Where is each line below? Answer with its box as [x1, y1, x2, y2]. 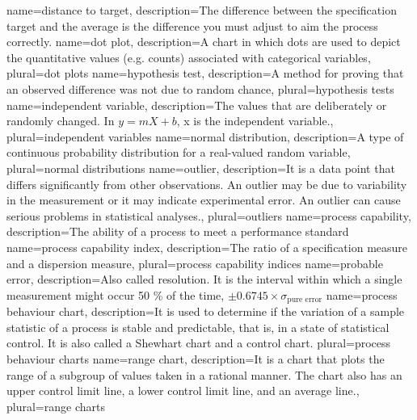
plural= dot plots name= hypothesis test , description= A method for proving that [6, 65, 404, 82]
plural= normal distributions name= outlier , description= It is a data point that [6, 159, 395, 176]
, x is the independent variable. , [176, 112, 334, 129]
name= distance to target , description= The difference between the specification [6, 2, 397, 18]
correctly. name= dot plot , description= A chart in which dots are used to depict [6, 33, 401, 50]
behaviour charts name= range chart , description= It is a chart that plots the [6, 350, 385, 367]
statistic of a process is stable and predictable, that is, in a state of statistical [6, 318, 390, 335]
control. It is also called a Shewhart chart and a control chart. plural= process [6, 334, 391, 351]
